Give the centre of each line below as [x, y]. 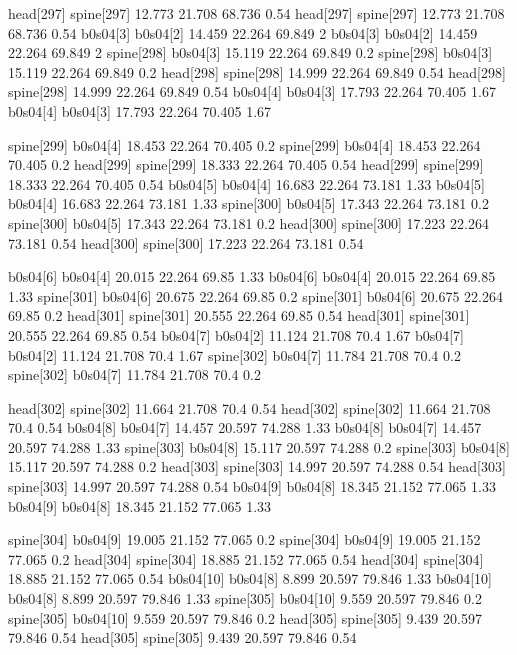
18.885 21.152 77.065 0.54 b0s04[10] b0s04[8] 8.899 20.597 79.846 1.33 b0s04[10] [250, 578]
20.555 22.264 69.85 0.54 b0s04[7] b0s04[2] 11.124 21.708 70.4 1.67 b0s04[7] [236, 334]
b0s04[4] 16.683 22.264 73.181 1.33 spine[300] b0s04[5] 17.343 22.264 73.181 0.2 [248, 203]
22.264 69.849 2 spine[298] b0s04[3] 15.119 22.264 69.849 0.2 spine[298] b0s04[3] [250, 52]
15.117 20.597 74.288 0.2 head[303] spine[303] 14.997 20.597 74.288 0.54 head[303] [257, 466]
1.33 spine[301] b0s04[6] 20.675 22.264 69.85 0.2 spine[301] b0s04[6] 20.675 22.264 [255, 295]
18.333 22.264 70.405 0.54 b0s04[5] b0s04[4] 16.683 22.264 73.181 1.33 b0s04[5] [247, 183]
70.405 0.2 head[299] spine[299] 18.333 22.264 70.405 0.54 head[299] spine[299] [246, 164]
